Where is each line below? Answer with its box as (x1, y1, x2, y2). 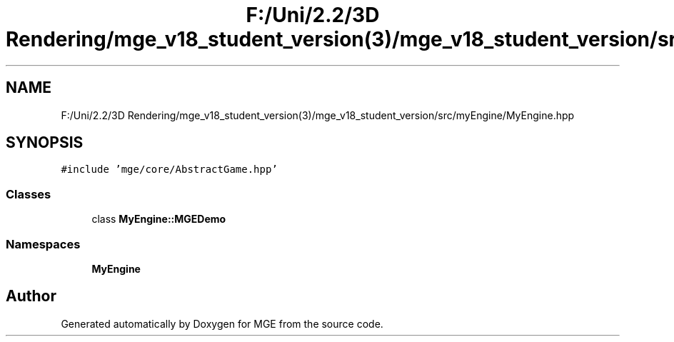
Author (6, 287, 56, 306)
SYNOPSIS (6, 134, 84, 152)
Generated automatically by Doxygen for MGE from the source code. (61, 317, 383, 330)
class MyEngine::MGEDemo (91, 213, 226, 226)
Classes (6, 186, 51, 201)
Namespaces (6, 236, 81, 251)
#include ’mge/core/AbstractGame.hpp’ (61, 164, 278, 176)
